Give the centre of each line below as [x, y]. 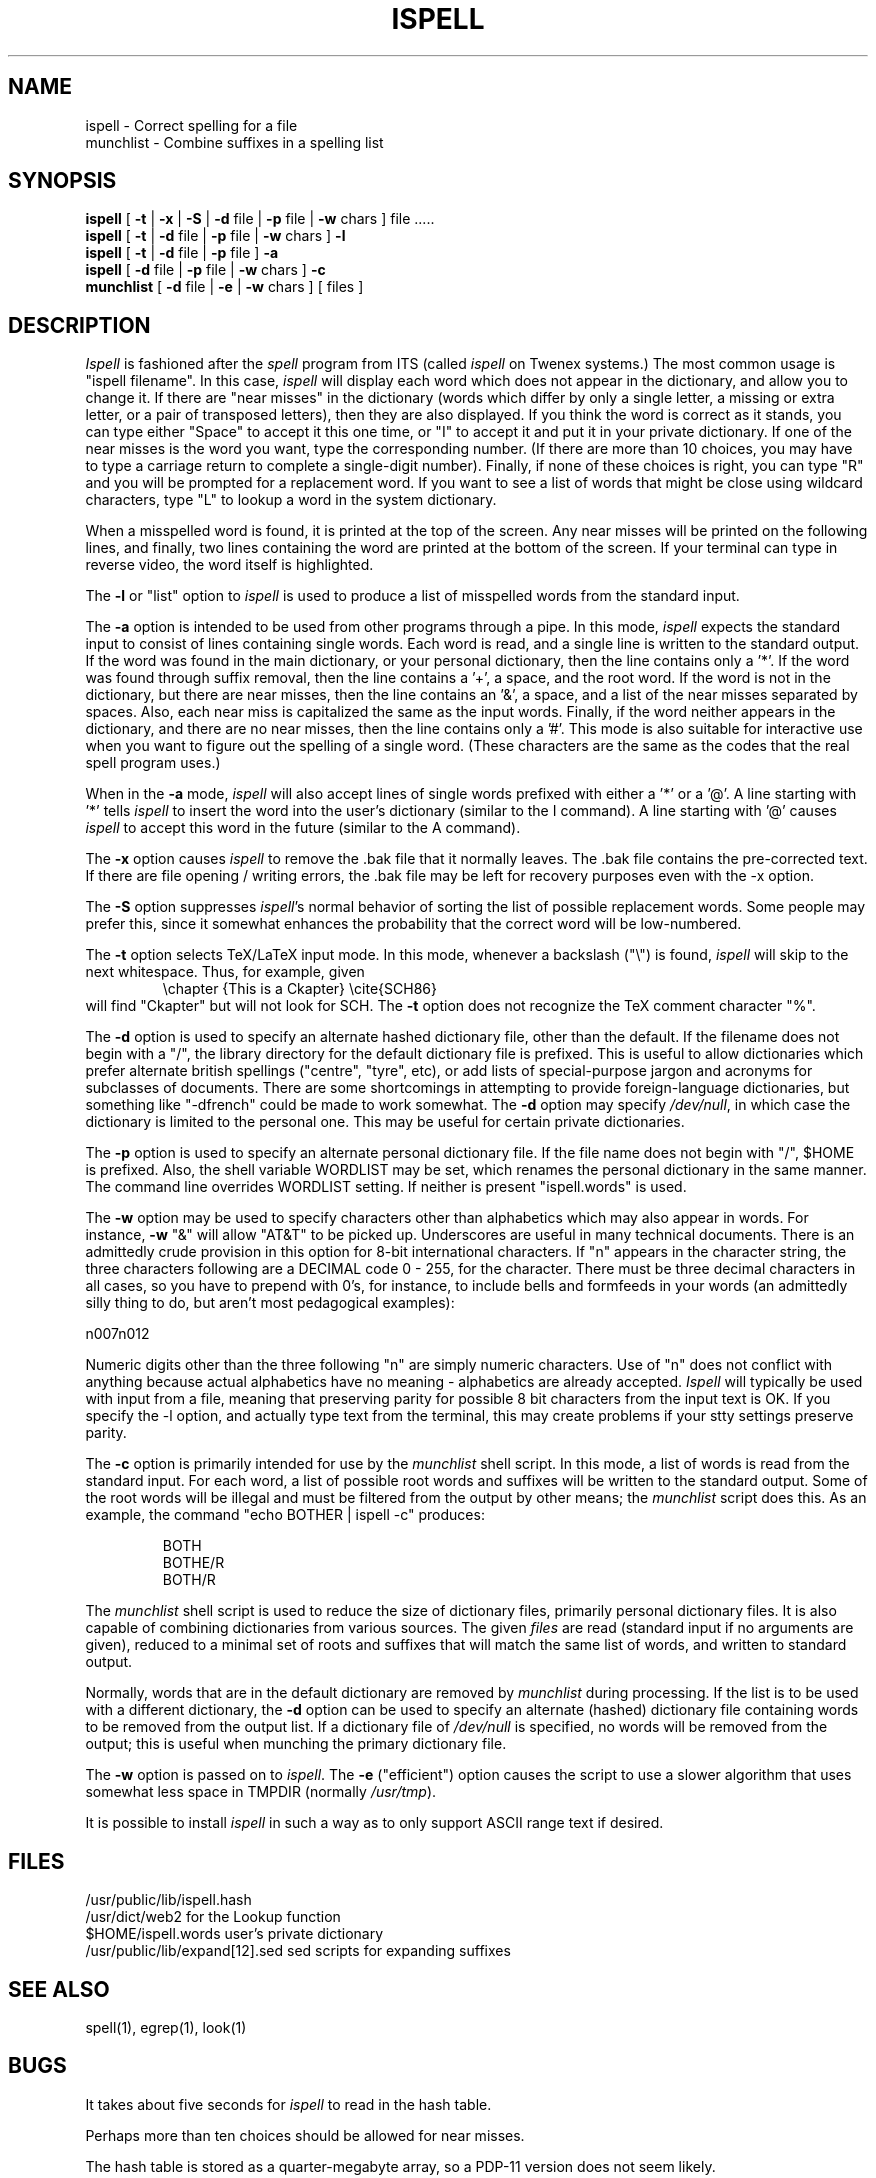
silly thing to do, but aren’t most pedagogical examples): [270, 1303]
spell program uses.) [153, 763]
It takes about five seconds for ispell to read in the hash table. [288, 2104]
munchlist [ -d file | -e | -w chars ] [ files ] [224, 287]
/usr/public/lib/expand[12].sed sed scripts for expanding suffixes [298, 1951]
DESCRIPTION [79, 325]
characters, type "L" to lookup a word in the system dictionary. [291, 500]
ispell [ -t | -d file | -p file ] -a [182, 253]
